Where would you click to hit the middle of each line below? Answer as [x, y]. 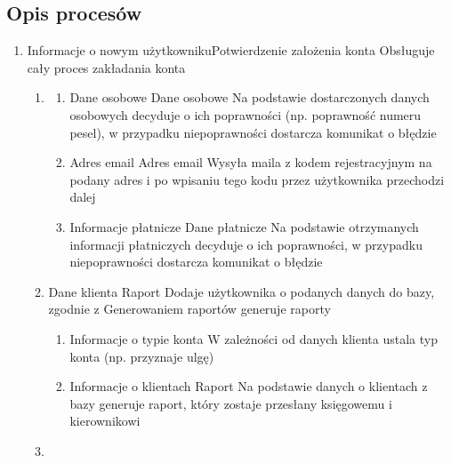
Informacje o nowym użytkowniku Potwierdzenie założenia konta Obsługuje [231, 50]
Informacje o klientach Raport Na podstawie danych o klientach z [249, 386]
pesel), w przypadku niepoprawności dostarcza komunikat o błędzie [253, 132]
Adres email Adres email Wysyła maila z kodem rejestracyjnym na [251, 162]
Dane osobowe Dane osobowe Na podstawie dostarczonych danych [250, 97]
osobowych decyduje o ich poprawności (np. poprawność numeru [246, 114]
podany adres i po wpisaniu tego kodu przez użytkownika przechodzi [257, 179]
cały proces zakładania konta [106, 67]
